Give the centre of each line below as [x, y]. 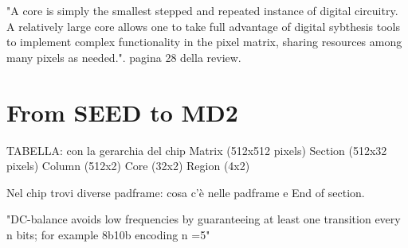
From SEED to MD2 [122, 112]
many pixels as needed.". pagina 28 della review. [124, 57]
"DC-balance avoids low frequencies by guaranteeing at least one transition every [204, 219]
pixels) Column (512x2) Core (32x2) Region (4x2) [128, 166]
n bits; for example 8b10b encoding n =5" [108, 234]
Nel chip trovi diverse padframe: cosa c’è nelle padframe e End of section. [186, 192]
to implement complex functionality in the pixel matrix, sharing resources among [204, 42]
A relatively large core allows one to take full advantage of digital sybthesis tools [203, 26]
